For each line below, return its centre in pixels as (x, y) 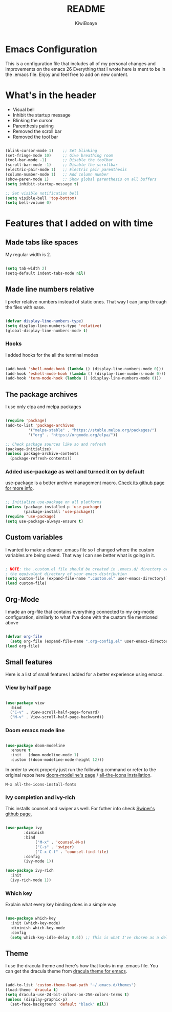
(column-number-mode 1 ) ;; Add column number (57, 175)
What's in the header (51, 95)
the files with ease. (25, 307)
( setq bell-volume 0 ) (28, 203)
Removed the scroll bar (37, 131)
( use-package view (25, 703)
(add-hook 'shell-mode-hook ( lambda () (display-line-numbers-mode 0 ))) (84, 369)
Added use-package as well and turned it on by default (75, 472)
